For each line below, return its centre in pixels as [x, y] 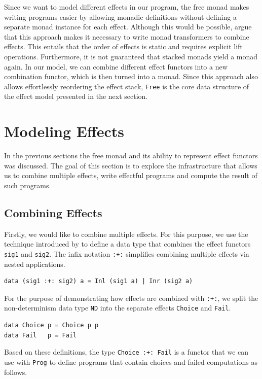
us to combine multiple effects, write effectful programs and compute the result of [131, 175]
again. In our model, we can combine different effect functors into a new [116, 66]
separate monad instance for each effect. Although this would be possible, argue [128, 27]
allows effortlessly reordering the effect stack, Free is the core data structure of [127, 86]
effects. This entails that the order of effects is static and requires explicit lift [123, 46]
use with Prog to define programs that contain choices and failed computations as [131, 361]
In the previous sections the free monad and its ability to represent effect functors [131, 156]
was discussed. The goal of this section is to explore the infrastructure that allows [131, 165]
